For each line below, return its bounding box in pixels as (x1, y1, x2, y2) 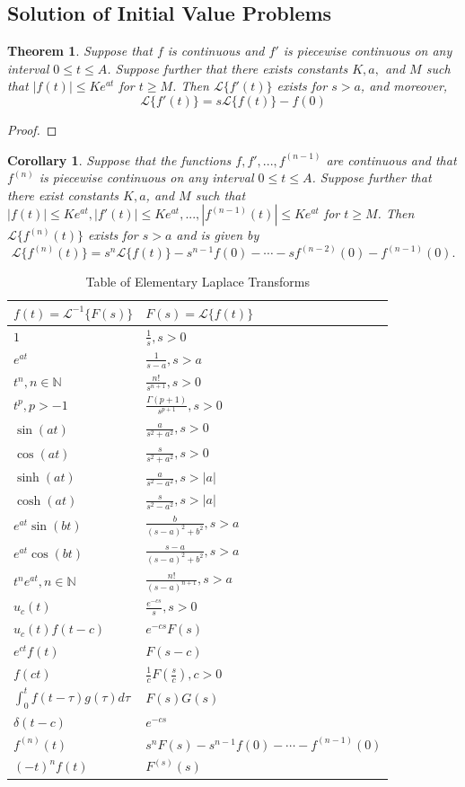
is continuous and (167, 41, 265, 60)
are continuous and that (326, 150, 457, 169)
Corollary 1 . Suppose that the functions (7, 150, 232, 169)
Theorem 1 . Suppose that (7, 41, 153, 60)
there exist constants (7, 185, 119, 204)
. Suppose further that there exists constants (107, 58, 348, 77)
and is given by (176, 225, 259, 244)
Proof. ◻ (7, 119, 57, 138)
